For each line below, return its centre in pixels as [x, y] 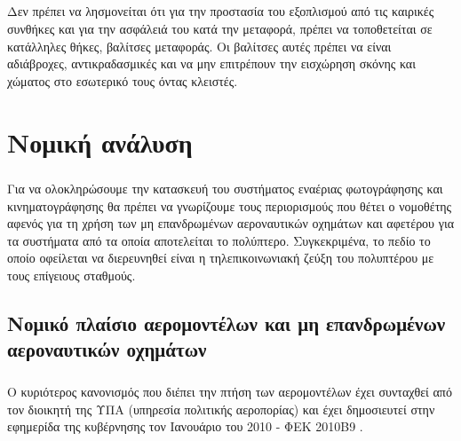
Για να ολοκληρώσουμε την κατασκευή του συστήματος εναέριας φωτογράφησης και [225, 189]
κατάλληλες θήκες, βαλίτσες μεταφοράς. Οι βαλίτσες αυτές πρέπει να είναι [199, 46]
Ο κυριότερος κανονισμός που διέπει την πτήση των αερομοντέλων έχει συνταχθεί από [230, 392]
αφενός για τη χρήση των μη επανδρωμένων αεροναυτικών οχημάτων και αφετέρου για [230, 223]
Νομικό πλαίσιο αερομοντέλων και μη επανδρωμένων [227, 323]
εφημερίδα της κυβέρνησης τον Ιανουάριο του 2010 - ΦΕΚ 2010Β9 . [185, 426]
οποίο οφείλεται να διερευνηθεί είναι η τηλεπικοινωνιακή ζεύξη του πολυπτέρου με [221, 258]
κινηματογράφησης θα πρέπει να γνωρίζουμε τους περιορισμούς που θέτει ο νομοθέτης [230, 205]
